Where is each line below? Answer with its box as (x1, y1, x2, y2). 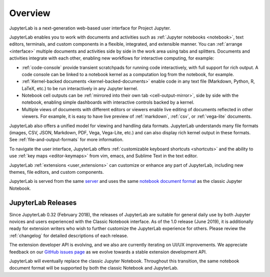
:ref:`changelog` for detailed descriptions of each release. (9, 232, 128, 238)
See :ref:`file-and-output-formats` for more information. (9, 137, 124, 143)
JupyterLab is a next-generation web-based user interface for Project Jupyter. (9, 25, 171, 31)
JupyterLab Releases (9, 198, 77, 207)
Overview (9, 8, 50, 19)
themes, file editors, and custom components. (9, 169, 104, 175)
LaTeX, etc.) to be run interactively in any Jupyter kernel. (21, 85, 138, 91)
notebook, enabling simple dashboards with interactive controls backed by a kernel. (21, 99, 194, 105)
